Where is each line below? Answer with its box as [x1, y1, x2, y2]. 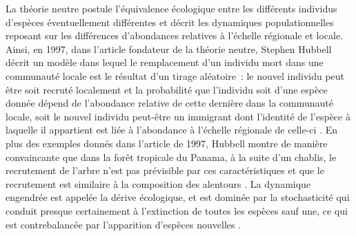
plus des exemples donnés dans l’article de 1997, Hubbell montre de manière [6, 136, 328, 150]
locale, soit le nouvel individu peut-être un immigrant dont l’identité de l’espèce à [6, 109, 350, 123]
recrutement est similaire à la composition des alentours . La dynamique [6, 176, 311, 191]
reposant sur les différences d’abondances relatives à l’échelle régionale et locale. [6, 28, 344, 43]
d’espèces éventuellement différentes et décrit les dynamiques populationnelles [6, 14, 334, 29]
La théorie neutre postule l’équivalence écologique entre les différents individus [6, 1, 337, 15]
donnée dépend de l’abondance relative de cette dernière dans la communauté [6, 96, 334, 110]
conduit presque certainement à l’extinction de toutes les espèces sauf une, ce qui [6, 203, 348, 217]
